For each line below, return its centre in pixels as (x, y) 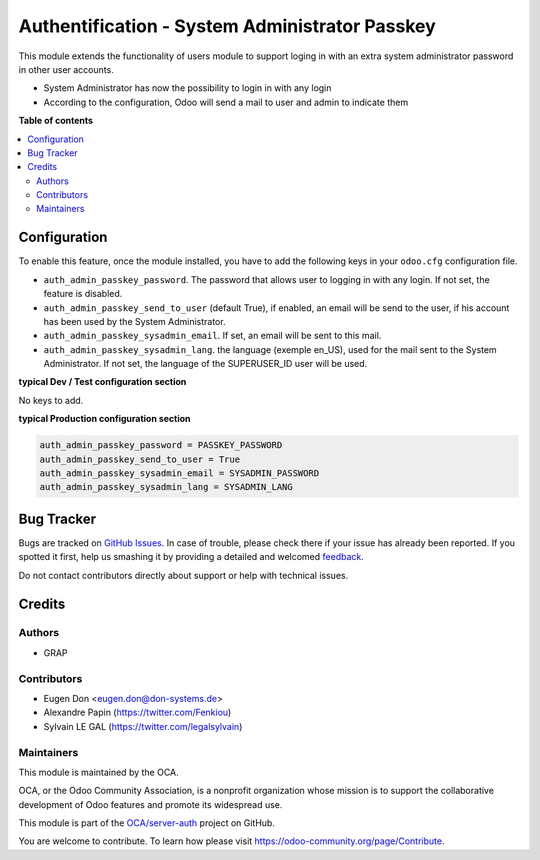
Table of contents (56, 121)
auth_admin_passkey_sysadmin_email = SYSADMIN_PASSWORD (179, 473)
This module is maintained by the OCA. (98, 772)
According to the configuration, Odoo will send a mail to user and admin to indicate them (226, 102)
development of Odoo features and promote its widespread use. (150, 804)
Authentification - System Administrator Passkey (227, 26)
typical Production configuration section (104, 419)
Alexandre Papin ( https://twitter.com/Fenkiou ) (137, 712)
